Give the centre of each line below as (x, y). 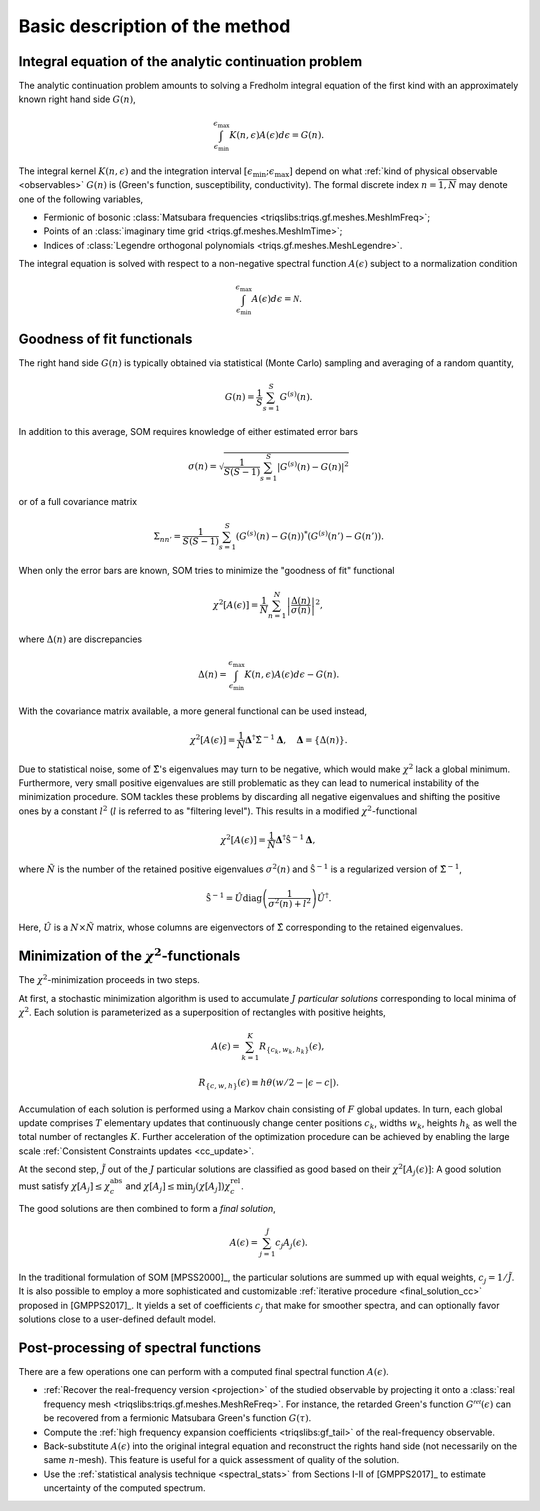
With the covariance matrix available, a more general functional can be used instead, (193, 711)
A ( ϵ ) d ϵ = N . (276, 299)
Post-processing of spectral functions (140, 1347)
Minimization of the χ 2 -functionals (129, 955)
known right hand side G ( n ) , (77, 99)
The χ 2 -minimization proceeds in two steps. (109, 979)
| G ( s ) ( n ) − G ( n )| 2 (312, 466)
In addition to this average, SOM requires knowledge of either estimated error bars (188, 431)
